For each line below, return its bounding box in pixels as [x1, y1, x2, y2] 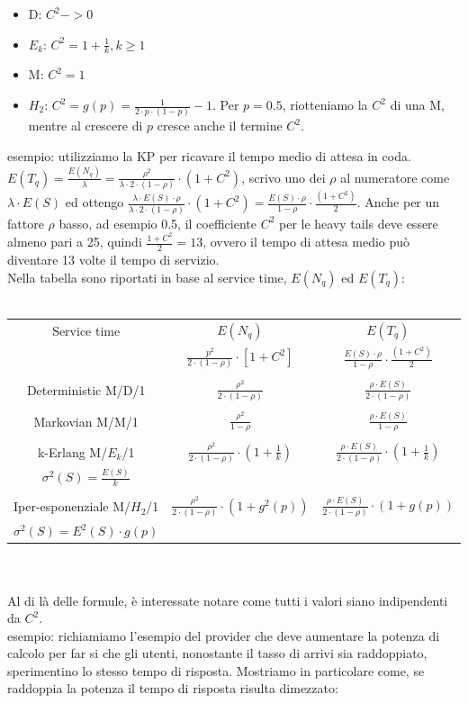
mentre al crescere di [28, 116, 143, 135]
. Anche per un [356, 193, 440, 212]
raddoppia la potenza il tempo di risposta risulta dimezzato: [7, 679, 338, 698]
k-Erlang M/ [37, 443, 108, 462]
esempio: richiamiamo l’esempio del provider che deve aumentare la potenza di [7, 626, 440, 644]
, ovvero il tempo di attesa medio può [202, 232, 410, 251]
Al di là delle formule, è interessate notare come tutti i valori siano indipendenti [7, 590, 448, 609]
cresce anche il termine [157, 116, 283, 135]
